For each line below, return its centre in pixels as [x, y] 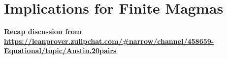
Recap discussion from [43, 31]
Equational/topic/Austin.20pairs [60, 50]
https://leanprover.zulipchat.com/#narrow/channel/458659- [109, 41]
